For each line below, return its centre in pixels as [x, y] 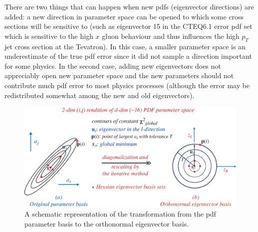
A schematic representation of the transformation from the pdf [120, 214]
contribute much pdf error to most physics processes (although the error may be [127, 85]
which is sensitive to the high [49, 36]
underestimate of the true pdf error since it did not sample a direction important [128, 56]
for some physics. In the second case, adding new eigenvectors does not [113, 65]
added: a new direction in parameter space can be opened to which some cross [124, 16]
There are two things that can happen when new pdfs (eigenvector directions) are [129, 6]
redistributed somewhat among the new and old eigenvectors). [100, 95]
